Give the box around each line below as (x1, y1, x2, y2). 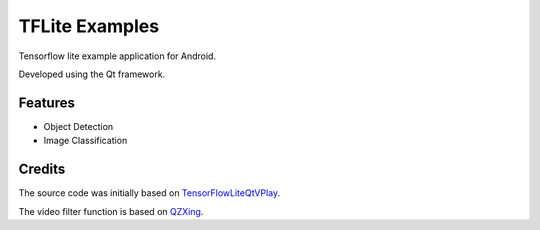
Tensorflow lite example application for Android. (18, 50, 217, 62)
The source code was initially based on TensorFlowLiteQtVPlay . (18, 187, 281, 199)
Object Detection (43, 120, 114, 132)
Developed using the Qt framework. (18, 68, 166, 80)
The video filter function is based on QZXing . (18, 205, 204, 217)
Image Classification (43, 135, 128, 147)
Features (18, 94, 75, 111)
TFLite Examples (18, 15, 160, 37)
